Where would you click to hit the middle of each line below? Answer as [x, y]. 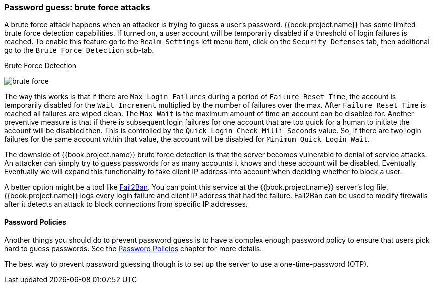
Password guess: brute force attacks [77, 7]
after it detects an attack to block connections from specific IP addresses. [126, 204]
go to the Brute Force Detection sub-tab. [79, 50]
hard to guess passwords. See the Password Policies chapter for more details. [133, 248]
